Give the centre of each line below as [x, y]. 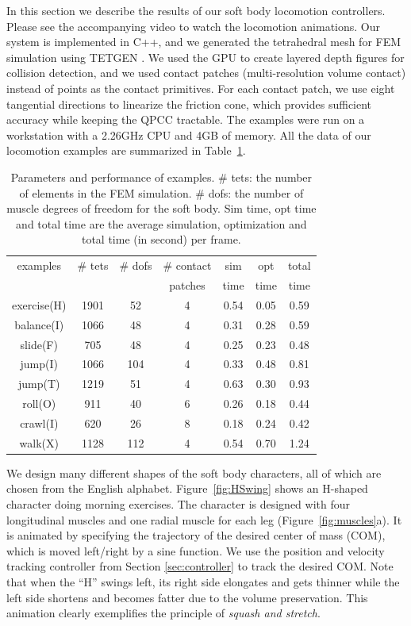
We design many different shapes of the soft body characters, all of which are [194, 472]
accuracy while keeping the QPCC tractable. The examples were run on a [186, 119]
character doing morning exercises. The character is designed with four [179, 504]
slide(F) [39, 344]
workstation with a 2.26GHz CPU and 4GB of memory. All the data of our [189, 134]
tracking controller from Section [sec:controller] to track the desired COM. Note [200, 566]
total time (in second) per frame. [161, 239]
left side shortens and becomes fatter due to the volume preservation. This [187, 597]
